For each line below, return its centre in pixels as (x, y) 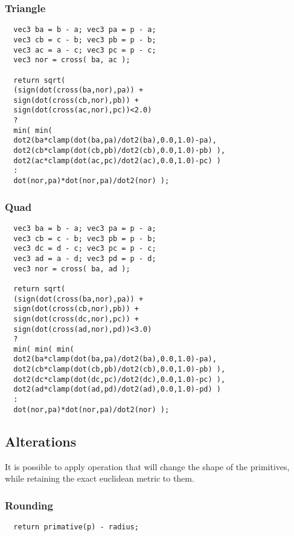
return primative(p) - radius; (76, 527)
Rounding (29, 505)
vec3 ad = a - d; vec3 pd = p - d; (85, 258)
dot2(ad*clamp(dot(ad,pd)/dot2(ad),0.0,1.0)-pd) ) (117, 389)
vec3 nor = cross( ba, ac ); (72, 60)
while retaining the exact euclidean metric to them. (100, 478)
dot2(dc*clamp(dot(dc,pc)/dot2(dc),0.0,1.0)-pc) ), (120, 379)
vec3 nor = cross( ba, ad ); (72, 269)
